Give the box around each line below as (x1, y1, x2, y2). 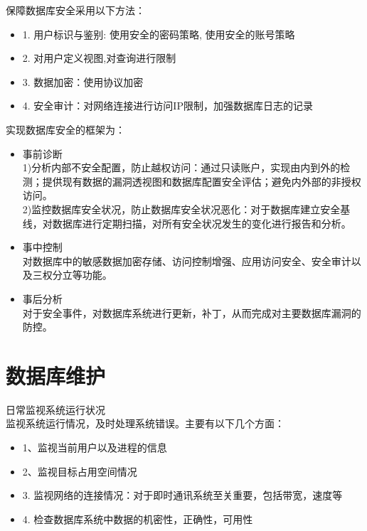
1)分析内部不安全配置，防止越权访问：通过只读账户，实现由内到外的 (22, 160, 341, 175)
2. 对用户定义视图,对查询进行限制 (22, 50, 176, 65)
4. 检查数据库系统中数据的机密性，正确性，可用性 (22, 511, 253, 526)
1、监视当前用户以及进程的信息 (22, 440, 167, 454)
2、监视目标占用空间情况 (22, 463, 137, 478)
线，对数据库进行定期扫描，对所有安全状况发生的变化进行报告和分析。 (22, 215, 351, 230)
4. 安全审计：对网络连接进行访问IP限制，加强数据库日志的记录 (22, 98, 313, 113)
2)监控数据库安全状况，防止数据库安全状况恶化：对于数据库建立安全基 (22, 201, 351, 216)
